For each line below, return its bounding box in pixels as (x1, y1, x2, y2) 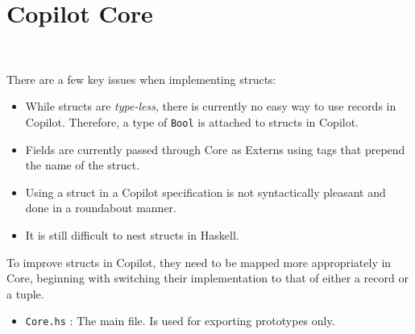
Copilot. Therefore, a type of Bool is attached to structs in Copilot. (25, 113, 359, 130)
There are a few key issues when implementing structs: (6, 70, 276, 87)
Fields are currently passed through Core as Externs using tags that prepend (25, 140, 405, 157)
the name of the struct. (25, 157, 140, 173)
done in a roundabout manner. (25, 199, 176, 216)
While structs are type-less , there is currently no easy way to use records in (25, 98, 396, 115)
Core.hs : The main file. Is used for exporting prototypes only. (25, 312, 335, 329)
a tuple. (6, 285, 44, 302)
